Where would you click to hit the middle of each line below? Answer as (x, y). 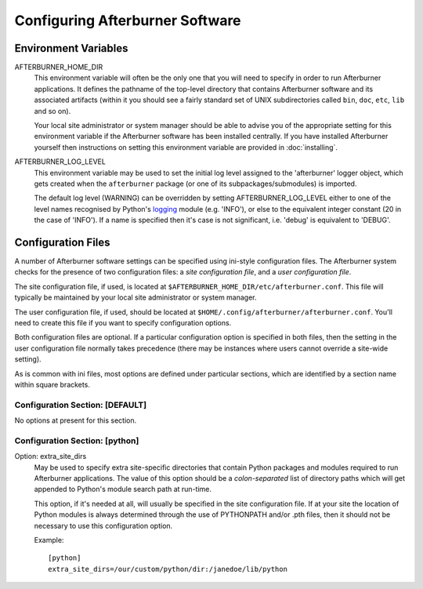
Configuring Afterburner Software (128, 20)
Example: (49, 540)
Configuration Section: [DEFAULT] (81, 405)
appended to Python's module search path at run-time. (123, 489)
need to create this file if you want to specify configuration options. (123, 323)
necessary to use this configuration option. (103, 525)
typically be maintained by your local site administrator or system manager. (136, 297)
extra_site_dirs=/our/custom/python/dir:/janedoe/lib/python (168, 569)
